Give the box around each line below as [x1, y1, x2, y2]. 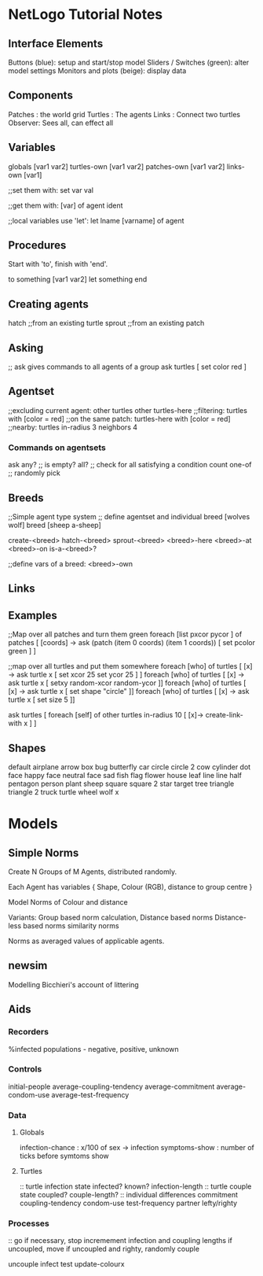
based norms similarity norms [23, 921, 119, 930]
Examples [8, 608, 57, 622]
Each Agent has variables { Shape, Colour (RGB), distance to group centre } [8, 883, 253, 891]
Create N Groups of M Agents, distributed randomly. [8, 867, 177, 876]
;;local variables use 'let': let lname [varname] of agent [8, 216, 184, 225]
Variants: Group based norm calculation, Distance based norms [8, 913, 214, 922]
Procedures [8, 238, 67, 253]
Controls [8, 1064, 42, 1075]
